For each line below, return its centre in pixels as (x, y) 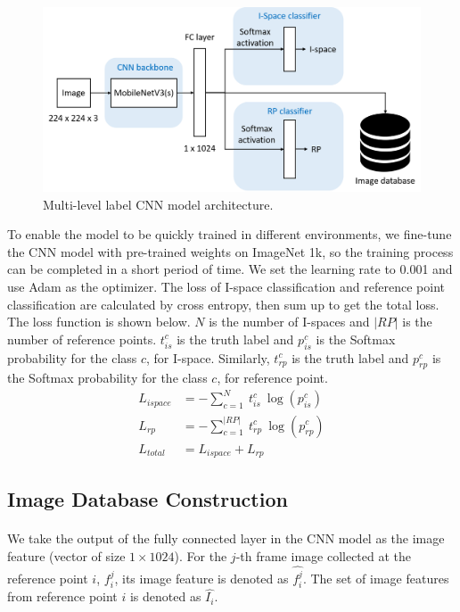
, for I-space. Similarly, (208, 357)
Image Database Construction (148, 499)
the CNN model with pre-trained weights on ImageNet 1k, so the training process (230, 251)
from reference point (62, 596)
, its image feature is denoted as (201, 578)
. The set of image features (376, 578)
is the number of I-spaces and (289, 322)
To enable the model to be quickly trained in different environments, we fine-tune (230, 234)
